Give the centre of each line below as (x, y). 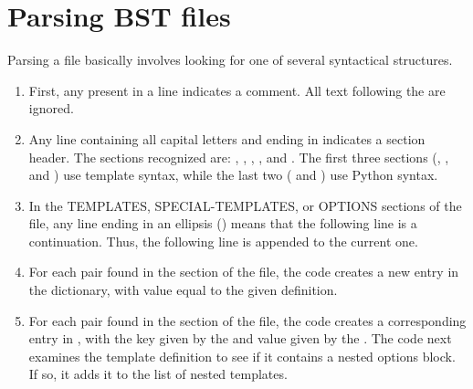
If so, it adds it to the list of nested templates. (158, 374)
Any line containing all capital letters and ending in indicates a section (227, 138)
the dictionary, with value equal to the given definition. (183, 290)
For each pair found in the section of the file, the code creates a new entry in (244, 272)
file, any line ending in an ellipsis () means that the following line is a (223, 223)
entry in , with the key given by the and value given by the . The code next (240, 338)
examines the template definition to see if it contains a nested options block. (242, 356)
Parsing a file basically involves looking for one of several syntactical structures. (230, 60)
